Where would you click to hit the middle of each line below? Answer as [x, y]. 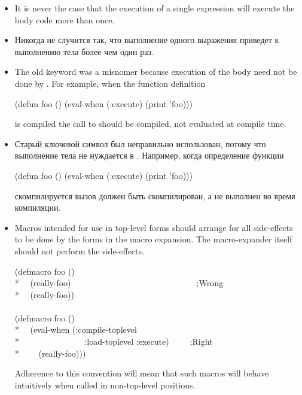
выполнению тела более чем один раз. [84, 51]
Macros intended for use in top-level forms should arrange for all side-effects [154, 227]
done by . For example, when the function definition [110, 83]
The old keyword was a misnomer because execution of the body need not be [156, 72]
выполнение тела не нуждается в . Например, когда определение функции [149, 155]
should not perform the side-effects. [79, 250]
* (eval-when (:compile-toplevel [76, 329]
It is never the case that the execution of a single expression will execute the [155, 8]
